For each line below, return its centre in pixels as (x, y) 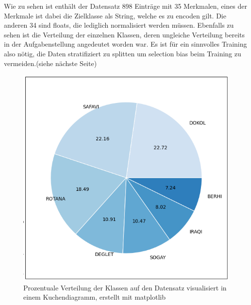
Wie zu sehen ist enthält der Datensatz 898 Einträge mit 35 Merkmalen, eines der (125, 6)
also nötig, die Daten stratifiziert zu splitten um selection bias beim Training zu (123, 53)
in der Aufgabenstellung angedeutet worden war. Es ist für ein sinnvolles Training (125, 44)
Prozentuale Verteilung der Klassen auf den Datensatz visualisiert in (125, 287)
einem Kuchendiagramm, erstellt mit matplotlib (94, 297)
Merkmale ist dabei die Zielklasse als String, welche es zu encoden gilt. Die (115, 15)
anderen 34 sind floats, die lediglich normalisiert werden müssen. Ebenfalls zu (119, 25)
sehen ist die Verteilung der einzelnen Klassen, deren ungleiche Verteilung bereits (125, 34)
